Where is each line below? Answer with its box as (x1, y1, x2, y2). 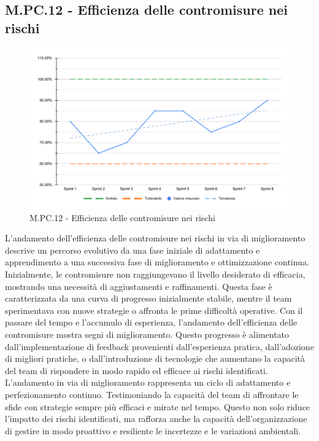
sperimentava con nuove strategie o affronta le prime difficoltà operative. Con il (5, 303, 303, 316)
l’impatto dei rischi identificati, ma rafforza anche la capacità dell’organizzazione (5, 412, 307, 425)
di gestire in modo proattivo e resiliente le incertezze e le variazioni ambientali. (5, 424, 301, 437)
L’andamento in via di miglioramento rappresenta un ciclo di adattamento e (5, 376, 291, 389)
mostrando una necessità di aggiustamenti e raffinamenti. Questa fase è (5, 279, 272, 292)
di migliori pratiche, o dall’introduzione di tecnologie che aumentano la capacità (5, 352, 305, 365)
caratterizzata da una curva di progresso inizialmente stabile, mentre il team (5, 292, 292, 305)
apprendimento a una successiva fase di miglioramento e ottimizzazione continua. (5, 256, 309, 268)
